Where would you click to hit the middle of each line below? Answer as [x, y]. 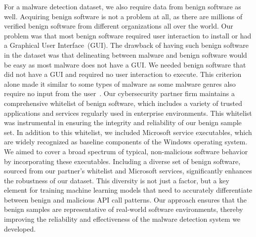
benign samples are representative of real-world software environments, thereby [124, 209]
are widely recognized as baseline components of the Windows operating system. [126, 142]
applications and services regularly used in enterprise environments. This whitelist [128, 113]
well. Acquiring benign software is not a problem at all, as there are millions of [123, 16]
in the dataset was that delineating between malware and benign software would [126, 54]
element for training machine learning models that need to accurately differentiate [128, 190]
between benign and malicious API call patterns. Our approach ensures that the [126, 199]
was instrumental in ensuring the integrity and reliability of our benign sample [123, 122]
